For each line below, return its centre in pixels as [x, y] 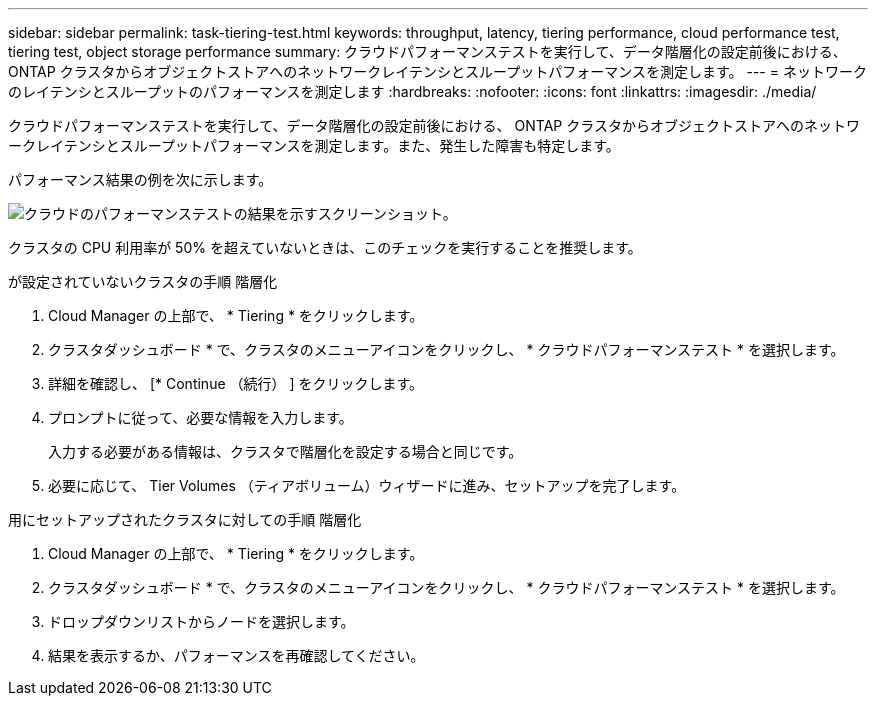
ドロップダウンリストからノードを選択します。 [201, 621]
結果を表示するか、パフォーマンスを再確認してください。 [236, 655]
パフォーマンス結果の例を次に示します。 [140, 179]
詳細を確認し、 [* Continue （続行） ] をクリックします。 [236, 383]
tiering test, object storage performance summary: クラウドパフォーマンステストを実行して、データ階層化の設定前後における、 [427, 51]
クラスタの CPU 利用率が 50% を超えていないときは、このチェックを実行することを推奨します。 [325, 247]
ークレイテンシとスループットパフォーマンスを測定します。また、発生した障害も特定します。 [314, 145]
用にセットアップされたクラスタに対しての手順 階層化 [185, 519]
